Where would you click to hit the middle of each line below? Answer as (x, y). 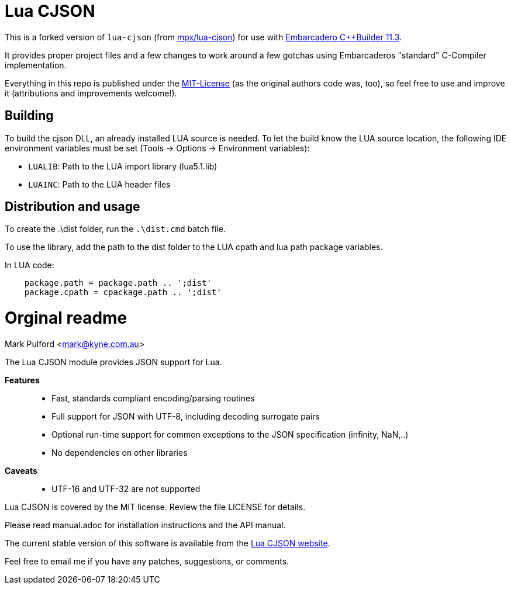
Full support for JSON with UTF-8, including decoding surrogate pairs (186, 416)
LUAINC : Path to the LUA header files (99, 184)
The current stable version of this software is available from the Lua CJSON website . (168, 543)
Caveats (21, 470)
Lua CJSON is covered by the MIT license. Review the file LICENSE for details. (155, 507)
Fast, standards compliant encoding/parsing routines (153, 398)
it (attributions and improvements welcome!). (91, 93)
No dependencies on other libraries (120, 452)
